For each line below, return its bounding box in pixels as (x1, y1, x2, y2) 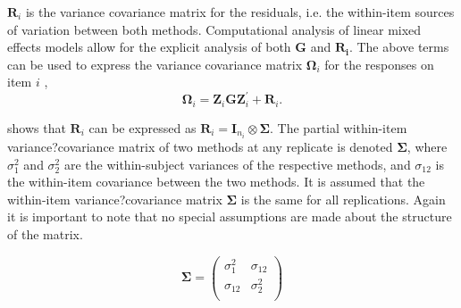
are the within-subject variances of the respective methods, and (63, 154, 411, 173)
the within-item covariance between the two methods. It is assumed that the (7, 172, 425, 191)
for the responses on (324, 54, 434, 73)
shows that (7, 118, 66, 137)
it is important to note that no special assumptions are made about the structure (7, 207, 452, 226)
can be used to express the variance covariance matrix (7, 54, 303, 73)
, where (407, 137, 448, 156)
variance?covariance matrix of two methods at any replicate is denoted (7, 137, 393, 156)
